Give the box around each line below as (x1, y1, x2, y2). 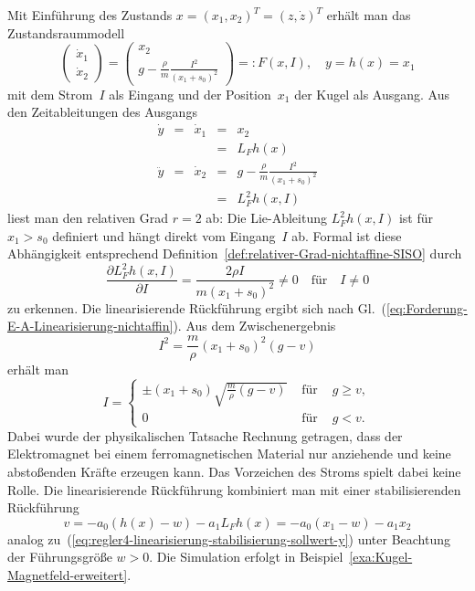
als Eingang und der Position (109, 84, 271, 103)
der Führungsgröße (7, 547, 112, 566)
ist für (398, 208, 433, 227)
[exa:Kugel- (349, 547, 413, 566)
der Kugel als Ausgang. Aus (294, 84, 449, 103)
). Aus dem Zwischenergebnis (173, 316, 336, 335)
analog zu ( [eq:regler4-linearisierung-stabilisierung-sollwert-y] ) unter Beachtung (7, 529, 451, 548)
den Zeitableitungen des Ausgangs (7, 102, 197, 121)
